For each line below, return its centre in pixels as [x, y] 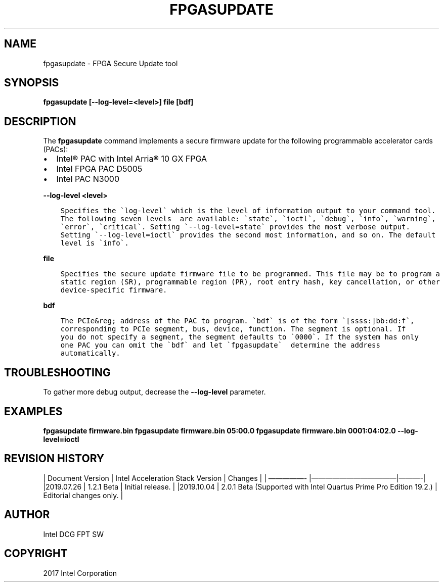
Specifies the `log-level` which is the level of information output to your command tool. [248, 211]
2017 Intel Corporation [80, 573]
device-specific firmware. [114, 290]
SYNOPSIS [32, 83]
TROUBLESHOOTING [57, 372]
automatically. [90, 353]
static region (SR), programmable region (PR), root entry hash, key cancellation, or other [250, 282]
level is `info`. [95, 243]
